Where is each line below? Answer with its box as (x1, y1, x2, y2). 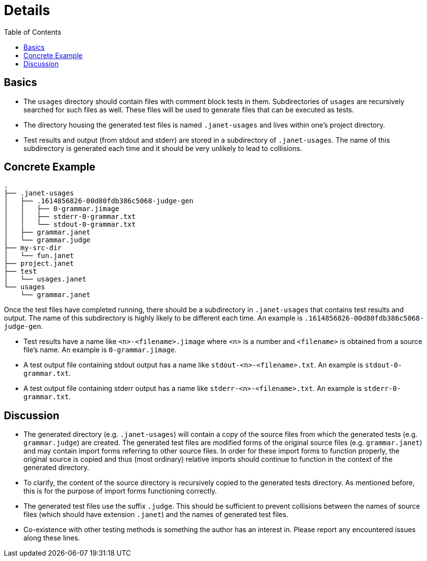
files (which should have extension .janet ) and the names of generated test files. (23, 510, 288, 519)
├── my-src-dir (4, 244, 62, 252)
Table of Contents (4, 27, 62, 36)
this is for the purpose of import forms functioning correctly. (23, 487, 217, 496)
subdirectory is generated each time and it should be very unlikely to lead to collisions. (23, 144, 302, 152)
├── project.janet (4, 259, 74, 268)
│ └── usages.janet (4, 275, 86, 283)
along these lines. (23, 534, 80, 542)
